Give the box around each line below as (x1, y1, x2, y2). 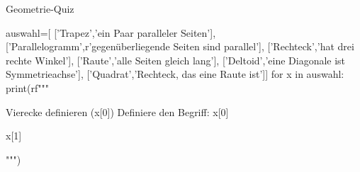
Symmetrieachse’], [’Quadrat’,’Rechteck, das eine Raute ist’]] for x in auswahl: (6, 67, 344, 81)
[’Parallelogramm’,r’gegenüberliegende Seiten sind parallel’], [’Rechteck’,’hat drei (6, 39, 354, 54)
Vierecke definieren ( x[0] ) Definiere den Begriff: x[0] (6, 104, 229, 119)
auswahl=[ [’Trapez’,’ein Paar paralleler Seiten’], (6, 25, 216, 40)
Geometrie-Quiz (6, 1, 74, 16)
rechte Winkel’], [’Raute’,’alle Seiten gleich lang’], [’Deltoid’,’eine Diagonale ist (6, 52, 346, 67)
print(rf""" (6, 80, 49, 95)
